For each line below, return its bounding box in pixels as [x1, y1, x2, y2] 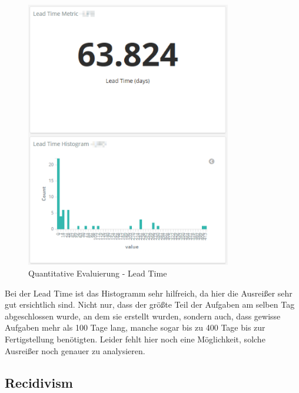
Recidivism [5, 373, 73, 391]
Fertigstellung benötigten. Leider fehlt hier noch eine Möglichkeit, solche [5, 333, 265, 345]
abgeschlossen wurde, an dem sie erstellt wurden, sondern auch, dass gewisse [5, 309, 281, 322]
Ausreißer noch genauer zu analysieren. [5, 344, 145, 357]
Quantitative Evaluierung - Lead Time [28, 267, 167, 279]
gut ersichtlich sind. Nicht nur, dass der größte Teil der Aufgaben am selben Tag [5, 298, 295, 311]
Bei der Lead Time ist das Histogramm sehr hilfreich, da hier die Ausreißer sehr [5, 287, 293, 299]
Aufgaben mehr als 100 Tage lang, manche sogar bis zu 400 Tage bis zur [5, 321, 265, 334]
